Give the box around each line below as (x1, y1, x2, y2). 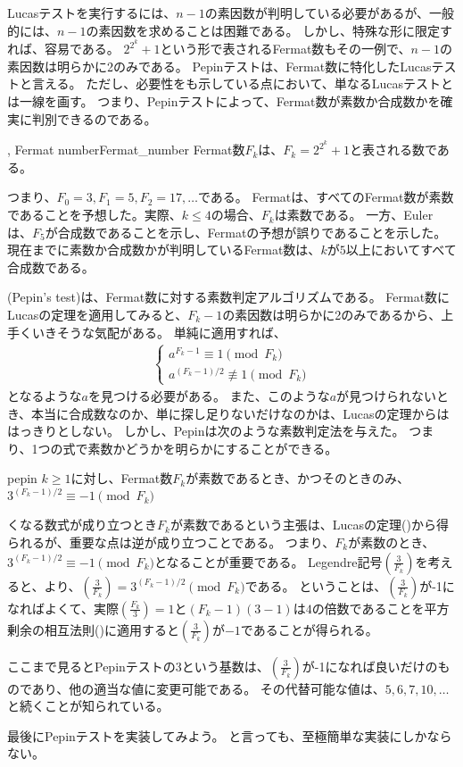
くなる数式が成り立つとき (7, 515, 157, 534)
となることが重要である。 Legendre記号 (153, 552, 383, 571)
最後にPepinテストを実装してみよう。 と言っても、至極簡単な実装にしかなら (7, 726, 452, 745)
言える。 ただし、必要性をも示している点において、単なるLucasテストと (31, 74, 453, 93)
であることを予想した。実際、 (7, 205, 182, 224)
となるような (7, 386, 82, 404)
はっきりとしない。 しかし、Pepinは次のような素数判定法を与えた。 (7, 421, 405, 440)
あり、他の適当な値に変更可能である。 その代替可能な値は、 (31, 679, 385, 697)
